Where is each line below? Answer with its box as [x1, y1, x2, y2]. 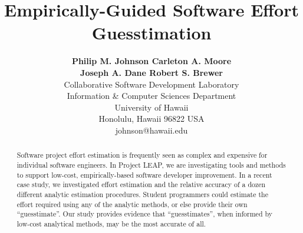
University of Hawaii [114, 101, 189, 113]
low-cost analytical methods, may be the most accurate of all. [17, 218, 206, 228]
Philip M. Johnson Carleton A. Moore [71, 55, 232, 67]
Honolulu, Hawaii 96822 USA [98, 112, 205, 125]
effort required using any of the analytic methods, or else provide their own [17, 199, 248, 209]
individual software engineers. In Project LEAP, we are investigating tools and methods [17, 159, 286, 169]
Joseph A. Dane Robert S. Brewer [80, 66, 223, 78]
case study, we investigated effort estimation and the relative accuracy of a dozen [17, 179, 266, 189]
